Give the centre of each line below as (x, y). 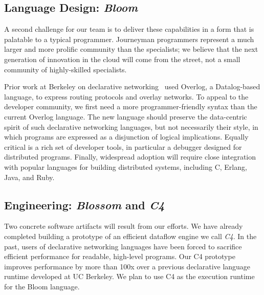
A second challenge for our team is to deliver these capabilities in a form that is (129, 29)
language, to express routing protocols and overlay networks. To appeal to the (126, 96)
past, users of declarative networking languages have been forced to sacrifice (123, 246)
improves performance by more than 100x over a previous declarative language (127, 266)
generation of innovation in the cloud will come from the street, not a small (122, 59)
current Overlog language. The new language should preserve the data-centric (126, 116)
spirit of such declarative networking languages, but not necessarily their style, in (131, 126)
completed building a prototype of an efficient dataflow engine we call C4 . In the (130, 236)
